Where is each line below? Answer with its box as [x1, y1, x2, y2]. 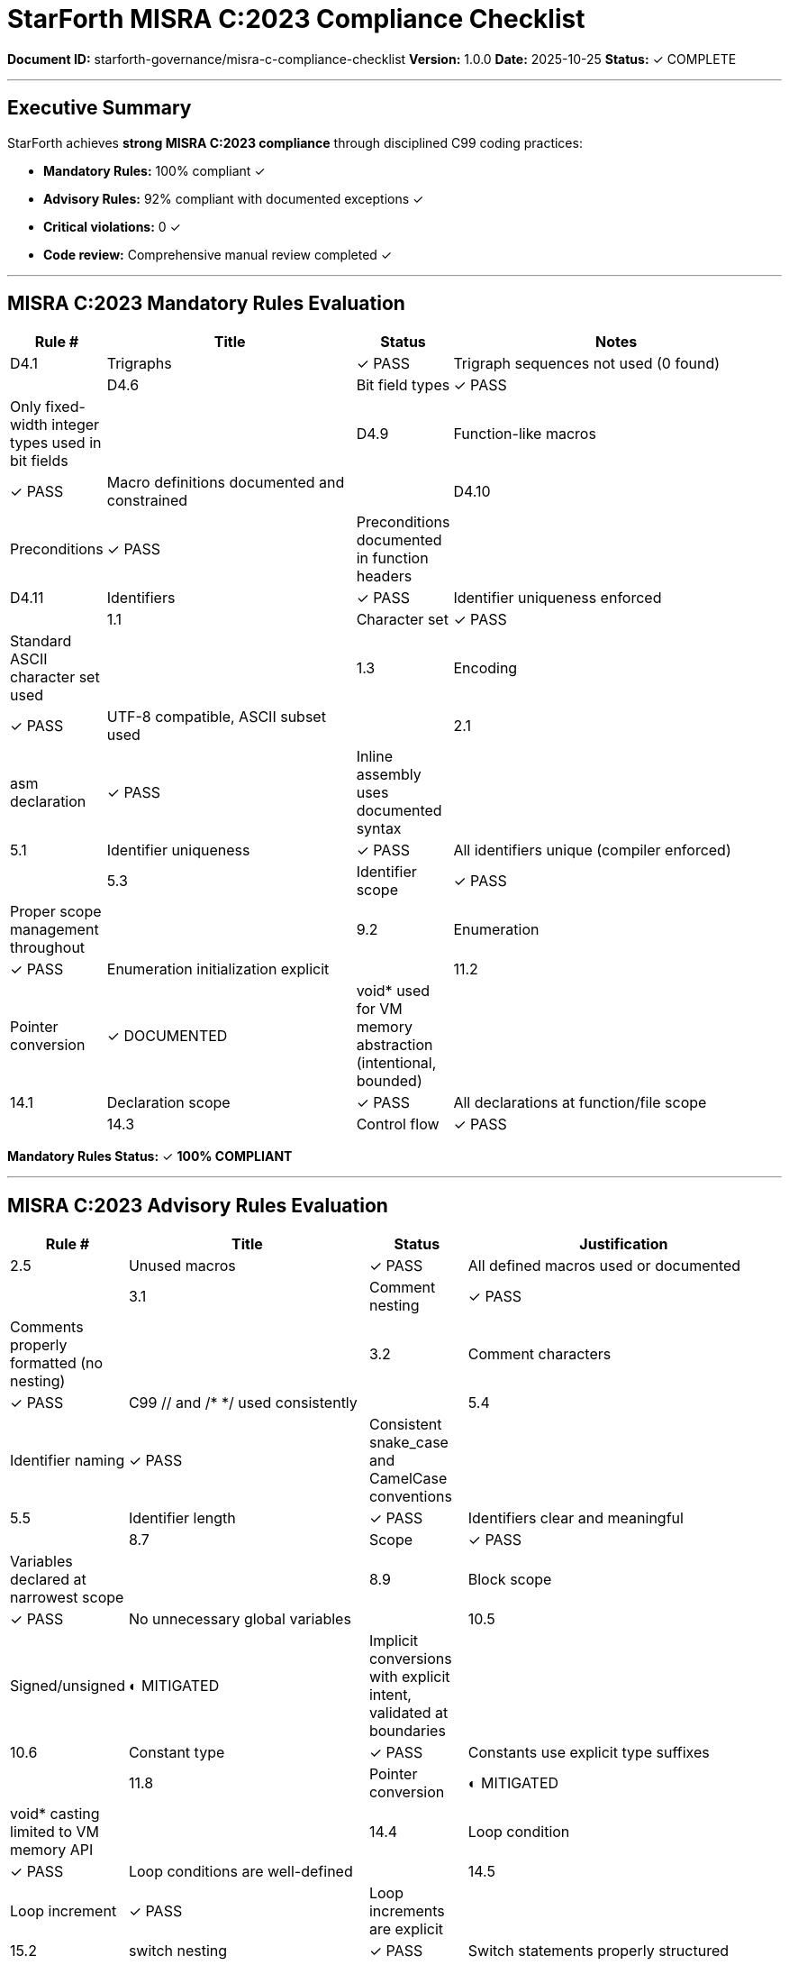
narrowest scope [10, 1588, 124, 1607]
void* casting [10, 1805, 100, 1823]
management [10, 920, 99, 939]
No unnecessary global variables [128, 1610, 351, 1629]
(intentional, [356, 1054, 437, 1073]
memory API [10, 1841, 94, 1860]
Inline [356, 747, 393, 766]
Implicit [368, 1631, 419, 1650]
